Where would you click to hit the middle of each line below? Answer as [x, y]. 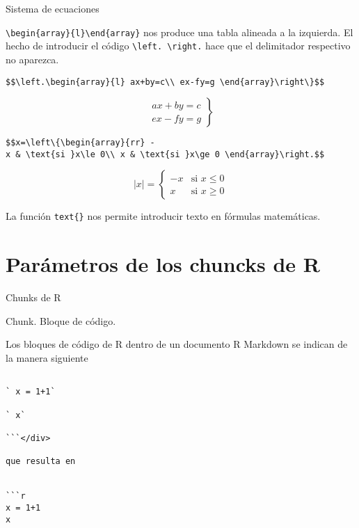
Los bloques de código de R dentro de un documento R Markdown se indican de [177, 344]
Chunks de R [33, 297]
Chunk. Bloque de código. [61, 320]
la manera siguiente [47, 358]
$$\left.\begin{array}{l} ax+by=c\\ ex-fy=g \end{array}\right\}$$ [165, 82]
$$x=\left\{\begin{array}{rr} [75, 143]
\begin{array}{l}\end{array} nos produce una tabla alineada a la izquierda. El [179, 32]
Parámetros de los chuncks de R [163, 264]
